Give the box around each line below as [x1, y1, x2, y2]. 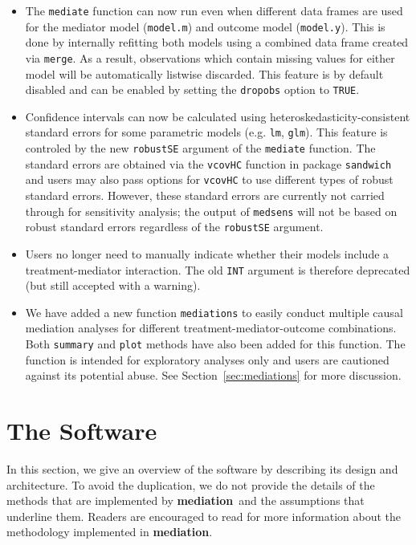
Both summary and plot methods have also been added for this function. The [25, 336, 406, 352]
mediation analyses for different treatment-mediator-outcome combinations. [25, 319, 397, 336]
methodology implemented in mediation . [6, 523, 213, 540]
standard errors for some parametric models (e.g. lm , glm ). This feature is [25, 124, 388, 140]
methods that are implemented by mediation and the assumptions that [6, 492, 365, 509]
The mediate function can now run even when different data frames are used [25, 2, 403, 18]
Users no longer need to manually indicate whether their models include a [25, 245, 389, 262]
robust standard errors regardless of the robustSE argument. [25, 218, 324, 235]
